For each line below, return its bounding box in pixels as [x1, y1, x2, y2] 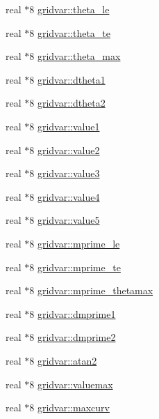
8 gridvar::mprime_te [29, 259, 121, 274]
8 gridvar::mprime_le [29, 236, 120, 250]
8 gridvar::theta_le [29, 2, 110, 16]
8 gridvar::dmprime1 [29, 306, 116, 321]
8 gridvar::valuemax [29, 376, 113, 391]
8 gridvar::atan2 [29, 353, 97, 367]
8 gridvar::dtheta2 [29, 96, 106, 110]
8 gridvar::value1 [29, 119, 100, 133]
